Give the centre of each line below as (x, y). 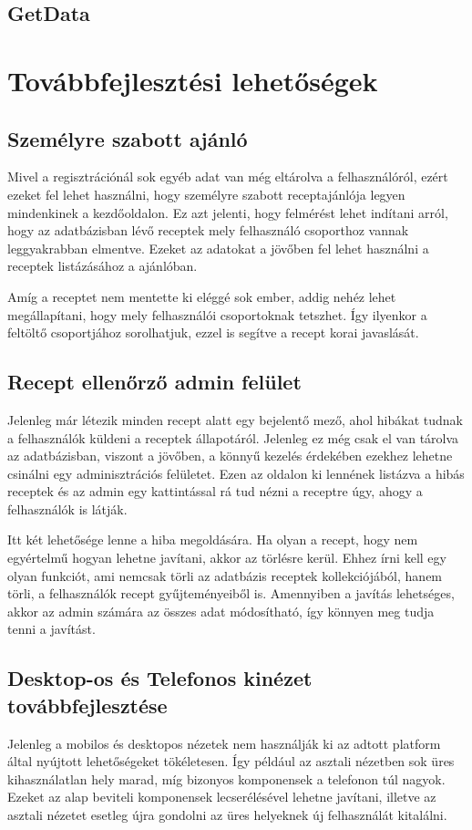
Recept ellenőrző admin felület (154, 382)
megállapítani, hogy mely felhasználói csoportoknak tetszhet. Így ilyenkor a (217, 314)
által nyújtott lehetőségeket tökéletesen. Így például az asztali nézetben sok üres (231, 761)
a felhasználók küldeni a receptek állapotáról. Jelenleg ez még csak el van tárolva (233, 437)
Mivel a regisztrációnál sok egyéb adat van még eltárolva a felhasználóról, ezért (228, 176)
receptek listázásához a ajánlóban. (103, 266)
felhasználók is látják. (67, 508)
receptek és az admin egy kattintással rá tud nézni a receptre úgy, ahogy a (215, 491)
